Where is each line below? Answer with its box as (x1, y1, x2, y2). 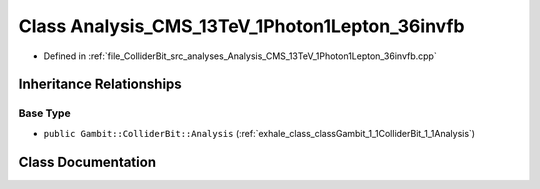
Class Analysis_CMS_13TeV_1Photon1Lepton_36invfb (18, 15, 465, 37)
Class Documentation (18, 153, 157, 170)
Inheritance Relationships (18, 76, 182, 93)
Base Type (18, 106, 71, 120)
